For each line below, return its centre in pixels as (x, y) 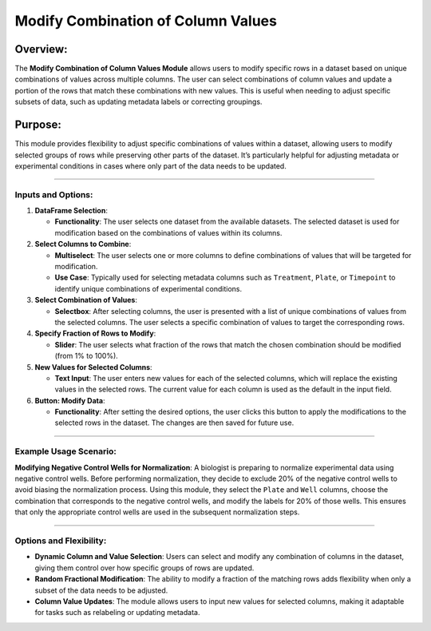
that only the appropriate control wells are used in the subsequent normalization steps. (157, 512)
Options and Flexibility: (61, 541)
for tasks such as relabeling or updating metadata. (117, 613)
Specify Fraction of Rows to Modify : (95, 333)
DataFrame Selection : (71, 211)
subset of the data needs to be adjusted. (101, 590)
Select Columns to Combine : (83, 244)
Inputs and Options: (54, 194)
